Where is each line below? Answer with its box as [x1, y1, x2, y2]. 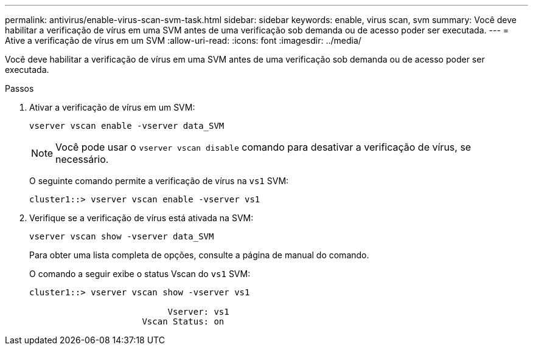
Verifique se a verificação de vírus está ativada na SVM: [29, 213, 254, 223]
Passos [5, 83, 34, 94]
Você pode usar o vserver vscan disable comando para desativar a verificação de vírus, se [55, 141, 472, 153]
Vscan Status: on [142, 317, 225, 326]
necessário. [55, 153, 109, 165]
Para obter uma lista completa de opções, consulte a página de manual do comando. [29, 250, 369, 260]
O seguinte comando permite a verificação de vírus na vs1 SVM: [29, 176, 289, 186]
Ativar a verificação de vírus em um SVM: [29, 102, 195, 112]
